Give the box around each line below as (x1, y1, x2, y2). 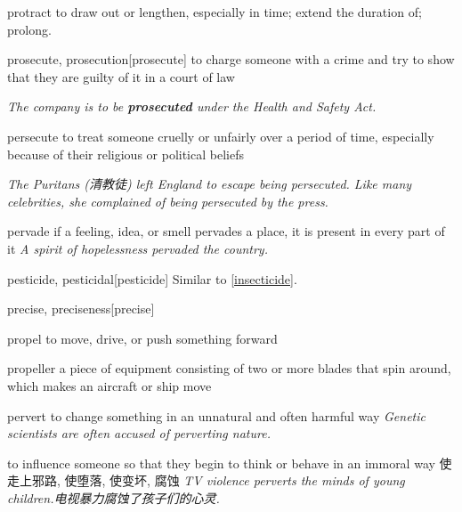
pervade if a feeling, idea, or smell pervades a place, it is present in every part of (7, 222, 445, 240)
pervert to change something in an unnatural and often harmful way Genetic (7, 406, 426, 425)
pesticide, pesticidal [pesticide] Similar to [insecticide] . (7, 269, 297, 288)
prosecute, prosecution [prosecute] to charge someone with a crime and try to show (7, 50, 455, 69)
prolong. (7, 20, 52, 38)
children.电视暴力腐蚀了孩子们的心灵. (7, 488, 220, 507)
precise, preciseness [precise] (7, 299, 155, 318)
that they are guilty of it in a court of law (7, 67, 235, 85)
